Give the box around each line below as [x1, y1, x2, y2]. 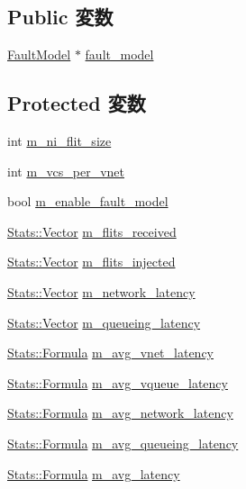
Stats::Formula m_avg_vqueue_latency [7, 373, 228, 392]
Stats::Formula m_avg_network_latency [7, 403, 233, 422]
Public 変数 [7, 3, 114, 31]
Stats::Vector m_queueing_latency [7, 312, 201, 331]
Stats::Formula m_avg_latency [7, 464, 180, 483]
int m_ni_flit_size [7, 131, 112, 149]
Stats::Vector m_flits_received [7, 222, 177, 240]
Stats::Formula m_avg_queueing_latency [7, 433, 239, 452]
